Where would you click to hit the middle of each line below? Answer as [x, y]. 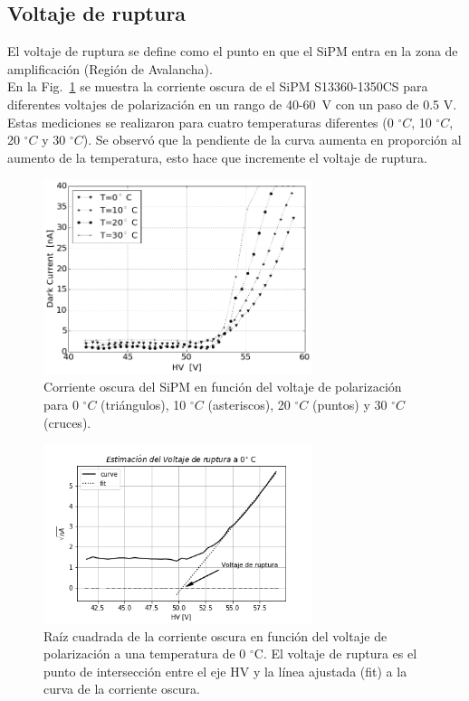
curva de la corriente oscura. [122, 689]
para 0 [61, 405]
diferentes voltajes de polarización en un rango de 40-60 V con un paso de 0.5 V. [232, 104]
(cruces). [67, 422]
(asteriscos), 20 [249, 405]
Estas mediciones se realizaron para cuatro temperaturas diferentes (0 [201, 122]
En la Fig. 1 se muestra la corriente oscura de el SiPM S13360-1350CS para [218, 86]
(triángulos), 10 [144, 405]
